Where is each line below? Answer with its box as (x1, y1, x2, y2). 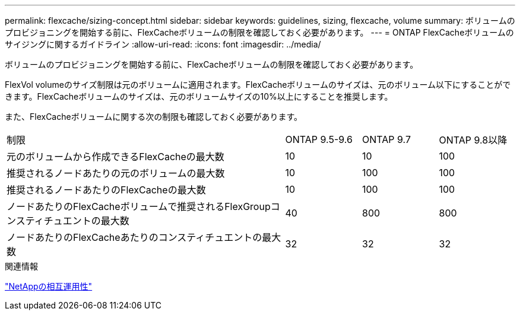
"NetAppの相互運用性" (5, 281, 93, 291)
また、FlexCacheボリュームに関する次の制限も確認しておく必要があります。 (5, 112, 303, 122)
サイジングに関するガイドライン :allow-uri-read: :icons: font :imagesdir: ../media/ (5, 39, 321, 49)
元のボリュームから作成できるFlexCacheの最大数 (7, 151, 224, 163)
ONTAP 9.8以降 (439, 134, 508, 146)
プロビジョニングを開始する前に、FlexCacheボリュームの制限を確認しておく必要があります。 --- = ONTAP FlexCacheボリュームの (5, 27, 514, 37)
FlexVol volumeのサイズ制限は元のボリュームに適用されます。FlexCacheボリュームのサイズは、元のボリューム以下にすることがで (5, 79, 511, 90)
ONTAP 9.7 (362, 133, 411, 145)
